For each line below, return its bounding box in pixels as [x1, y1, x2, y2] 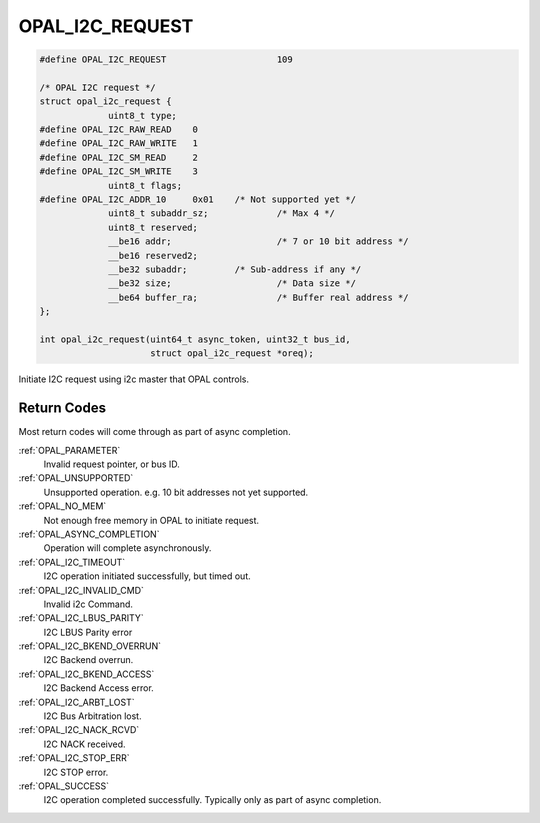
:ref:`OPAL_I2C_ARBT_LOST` [18, 696, 135, 708]
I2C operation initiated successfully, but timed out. [43, 570, 251, 582]
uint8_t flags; [108, 180, 183, 191]
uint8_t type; [108, 110, 177, 121]
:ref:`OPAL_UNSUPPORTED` [18, 472, 134, 484]
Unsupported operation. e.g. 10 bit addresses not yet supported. [43, 486, 309, 498]
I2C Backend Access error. [43, 682, 154, 694]
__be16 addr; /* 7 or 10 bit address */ [108, 236, 409, 247]
